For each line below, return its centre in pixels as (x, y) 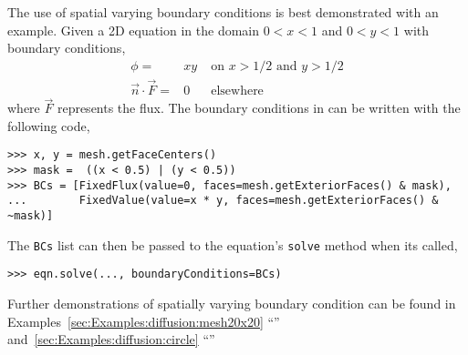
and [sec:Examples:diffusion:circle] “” (111, 339)
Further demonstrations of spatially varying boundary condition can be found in (232, 304)
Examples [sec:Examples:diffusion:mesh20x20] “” (144, 321)
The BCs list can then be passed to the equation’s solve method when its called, (233, 244)
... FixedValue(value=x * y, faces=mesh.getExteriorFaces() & (223, 201)
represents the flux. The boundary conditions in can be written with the (259, 108)
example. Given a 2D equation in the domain (134, 30)
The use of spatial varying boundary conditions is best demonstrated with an (223, 12)
